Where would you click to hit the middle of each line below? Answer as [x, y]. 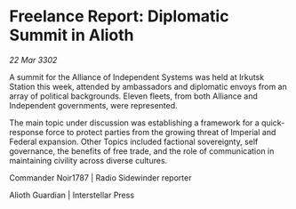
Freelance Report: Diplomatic [119, 16]
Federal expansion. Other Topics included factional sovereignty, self [134, 141]
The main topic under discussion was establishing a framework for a [134, 123]
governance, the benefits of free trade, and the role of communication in [142, 151]
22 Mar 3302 [33, 60]
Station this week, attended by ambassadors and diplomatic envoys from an [148, 86]
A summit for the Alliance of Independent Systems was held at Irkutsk [137, 76]
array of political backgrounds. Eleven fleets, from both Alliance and [133, 96]
